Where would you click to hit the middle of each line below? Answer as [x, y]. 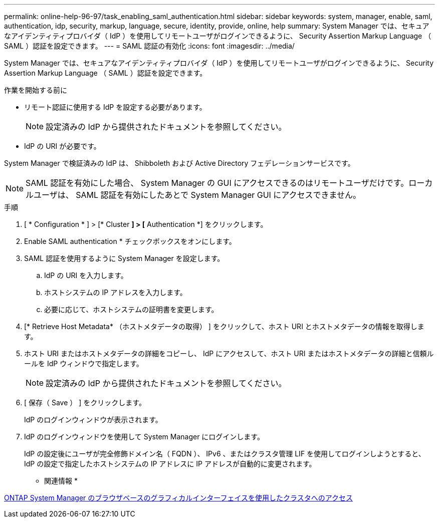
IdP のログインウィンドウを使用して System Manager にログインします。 [144, 437]
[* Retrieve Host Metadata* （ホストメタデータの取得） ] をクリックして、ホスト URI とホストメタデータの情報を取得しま [224, 326]
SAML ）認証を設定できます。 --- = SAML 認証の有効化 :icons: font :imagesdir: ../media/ [149, 46]
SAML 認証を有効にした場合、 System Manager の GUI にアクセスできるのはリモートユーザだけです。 [217, 183]
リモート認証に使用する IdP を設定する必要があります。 [115, 107]
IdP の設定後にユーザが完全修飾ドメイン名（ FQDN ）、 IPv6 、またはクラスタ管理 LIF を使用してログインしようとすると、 [225, 454]
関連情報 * [61, 481]
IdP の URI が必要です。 [62, 146]
